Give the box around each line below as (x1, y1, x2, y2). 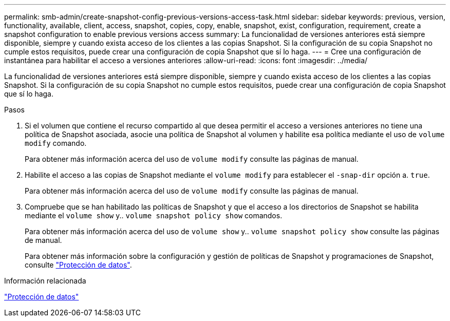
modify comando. (25, 139, 87, 147)
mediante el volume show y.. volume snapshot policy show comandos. (25, 211, 283, 220)
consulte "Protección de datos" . (25, 260, 132, 269)
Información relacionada (4, 276, 86, 285)
